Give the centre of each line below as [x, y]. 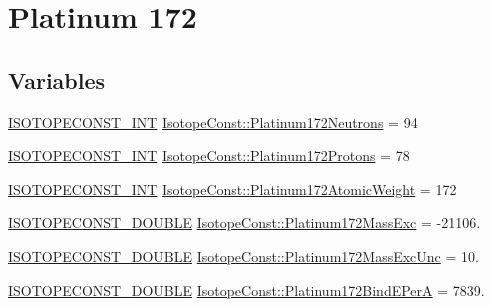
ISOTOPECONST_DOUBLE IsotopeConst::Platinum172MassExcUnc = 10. [243, 255]
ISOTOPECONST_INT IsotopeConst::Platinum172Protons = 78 [209, 155]
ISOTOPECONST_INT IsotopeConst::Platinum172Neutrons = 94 [213, 121]
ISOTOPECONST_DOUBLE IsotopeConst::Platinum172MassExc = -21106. [244, 222]
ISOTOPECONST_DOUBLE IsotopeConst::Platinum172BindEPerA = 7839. [246, 289]
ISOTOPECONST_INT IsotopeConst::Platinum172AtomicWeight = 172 [232, 188]
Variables [57, 79]
